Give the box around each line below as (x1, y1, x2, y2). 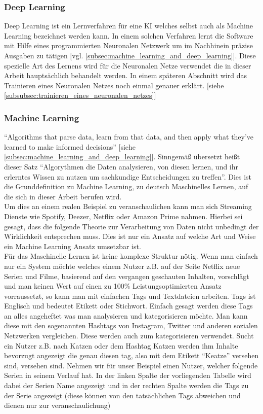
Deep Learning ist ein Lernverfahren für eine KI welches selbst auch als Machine (4, 20, 253, 31)
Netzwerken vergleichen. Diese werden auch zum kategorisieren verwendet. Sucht (4, 330, 254, 341)
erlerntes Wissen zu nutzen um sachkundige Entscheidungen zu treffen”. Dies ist (4, 171, 252, 182)
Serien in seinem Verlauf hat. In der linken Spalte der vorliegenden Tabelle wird (4, 370, 251, 381)
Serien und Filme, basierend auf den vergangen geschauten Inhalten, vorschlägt (4, 270, 249, 281)
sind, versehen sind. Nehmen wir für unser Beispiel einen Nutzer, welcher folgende (4, 360, 258, 370)
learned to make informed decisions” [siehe (4, 141, 136, 152)
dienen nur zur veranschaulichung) (4, 400, 111, 410)
